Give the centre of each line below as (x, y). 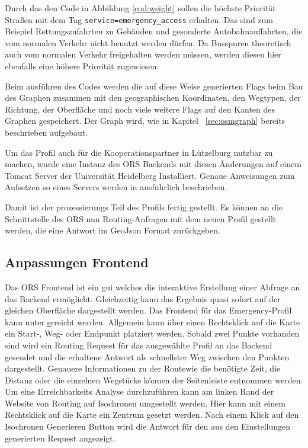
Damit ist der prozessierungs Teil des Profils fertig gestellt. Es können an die (144, 207)
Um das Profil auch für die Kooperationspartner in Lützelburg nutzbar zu (139, 152)
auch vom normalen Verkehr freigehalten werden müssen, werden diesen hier (143, 54)
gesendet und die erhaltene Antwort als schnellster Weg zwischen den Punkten (147, 356)
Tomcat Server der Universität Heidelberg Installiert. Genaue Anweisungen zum (150, 175)
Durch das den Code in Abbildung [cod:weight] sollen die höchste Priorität (140, 8)
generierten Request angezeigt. (60, 438)
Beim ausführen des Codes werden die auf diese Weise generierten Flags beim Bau (154, 86)
